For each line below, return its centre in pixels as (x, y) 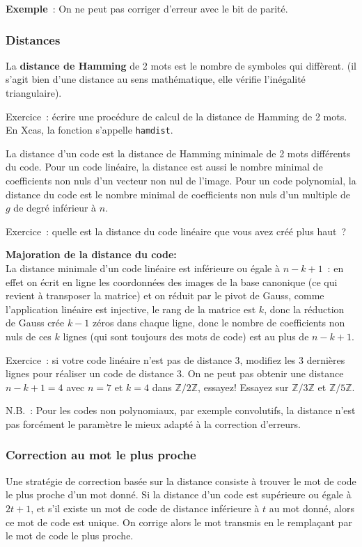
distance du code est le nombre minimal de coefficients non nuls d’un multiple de (178, 194)
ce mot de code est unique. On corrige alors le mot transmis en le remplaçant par (179, 522)
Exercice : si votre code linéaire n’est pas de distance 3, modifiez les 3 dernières (175, 359)
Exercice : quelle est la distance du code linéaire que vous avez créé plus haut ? (176, 231)
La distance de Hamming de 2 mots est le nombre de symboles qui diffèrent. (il (181, 65)
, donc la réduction (304, 309)
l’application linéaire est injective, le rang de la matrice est (131, 309)
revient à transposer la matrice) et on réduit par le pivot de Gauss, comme (165, 295)
